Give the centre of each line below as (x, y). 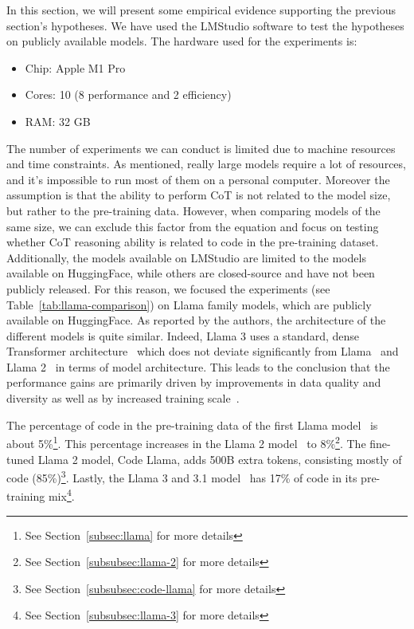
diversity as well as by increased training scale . (123, 398)
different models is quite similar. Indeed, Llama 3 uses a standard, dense (183, 335)
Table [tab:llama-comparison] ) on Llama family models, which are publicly (189, 304)
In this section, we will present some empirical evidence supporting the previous (201, 10)
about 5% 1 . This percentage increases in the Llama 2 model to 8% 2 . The (186, 442)
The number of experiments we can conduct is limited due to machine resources (201, 148)
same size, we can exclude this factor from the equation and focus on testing (193, 226)
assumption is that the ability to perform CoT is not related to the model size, (199, 195)
